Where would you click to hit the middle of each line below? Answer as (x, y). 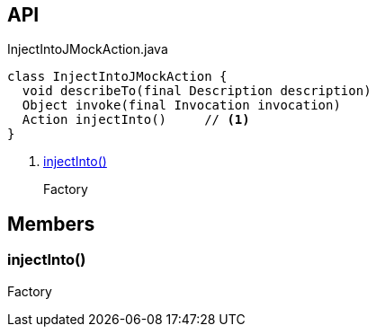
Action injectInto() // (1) (136, 120)
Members (51, 224)
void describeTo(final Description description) (197, 91)
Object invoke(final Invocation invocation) (181, 105)
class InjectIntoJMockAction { (117, 77)
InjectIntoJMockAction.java (88, 49)
